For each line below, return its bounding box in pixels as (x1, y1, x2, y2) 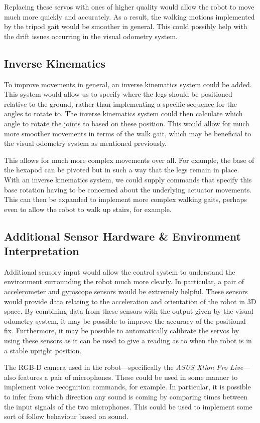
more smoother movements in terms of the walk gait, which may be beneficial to (4, 128, 251, 138)
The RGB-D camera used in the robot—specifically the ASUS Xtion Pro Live (4, 362, 243, 372)
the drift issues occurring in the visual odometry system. (4, 31, 178, 41)
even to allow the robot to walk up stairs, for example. (4, 203, 172, 214)
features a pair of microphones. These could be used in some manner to (18, 371, 238, 382)
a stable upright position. (4, 345, 82, 355)
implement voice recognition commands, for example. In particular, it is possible (4, 381, 251, 392)
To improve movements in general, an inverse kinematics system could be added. (4, 79, 252, 89)
